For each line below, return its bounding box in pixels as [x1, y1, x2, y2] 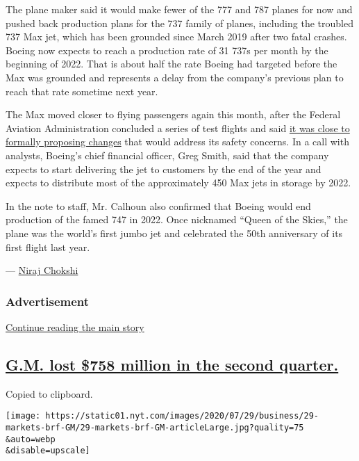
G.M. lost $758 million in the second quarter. [6, 353, 339, 375]
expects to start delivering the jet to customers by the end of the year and [6, 161, 322, 176]
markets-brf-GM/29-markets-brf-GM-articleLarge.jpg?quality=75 [6, 422, 304, 432]
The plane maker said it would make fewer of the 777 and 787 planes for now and [6, 2, 353, 16]
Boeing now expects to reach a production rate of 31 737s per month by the [6, 42, 328, 57]
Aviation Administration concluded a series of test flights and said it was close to [6, 120, 350, 135]
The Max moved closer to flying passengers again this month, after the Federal [6, 107, 341, 122]
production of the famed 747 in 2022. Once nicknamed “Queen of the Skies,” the [6, 212, 348, 227]
